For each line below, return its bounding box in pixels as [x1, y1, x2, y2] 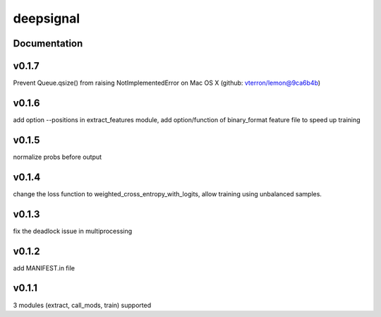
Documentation [13, 37, 83, 49]
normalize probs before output [13, 152, 102, 161]
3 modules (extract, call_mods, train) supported [13, 301, 152, 309]
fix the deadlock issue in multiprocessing [13, 227, 133, 235]
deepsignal [13, 11, 80, 26]
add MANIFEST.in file [13, 263, 75, 272]
